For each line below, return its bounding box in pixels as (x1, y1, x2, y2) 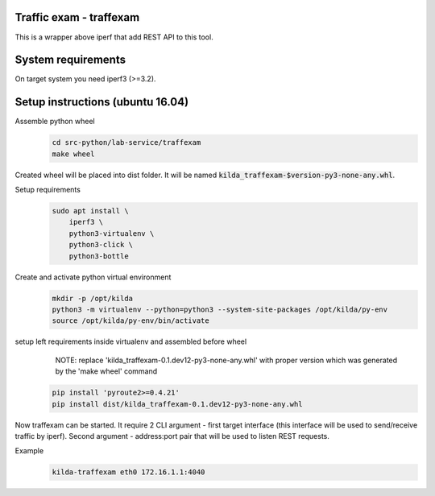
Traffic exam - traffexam (14, 10, 140, 24)
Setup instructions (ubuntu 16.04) (14, 95, 189, 109)
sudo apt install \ (52, 206, 129, 216)
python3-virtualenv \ (68, 229, 155, 238)
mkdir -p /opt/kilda (52, 294, 133, 303)
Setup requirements (14, 185, 81, 195)
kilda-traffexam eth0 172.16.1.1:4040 (52, 468, 205, 477)
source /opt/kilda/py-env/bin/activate (52, 316, 209, 325)
